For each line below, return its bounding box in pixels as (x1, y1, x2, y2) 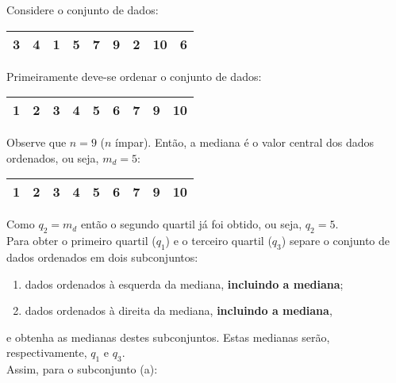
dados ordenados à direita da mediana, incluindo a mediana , (25, 302, 333, 319)
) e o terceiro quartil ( (165, 232, 272, 249)
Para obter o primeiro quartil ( (6, 232, 156, 249)
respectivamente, (6, 344, 87, 361)
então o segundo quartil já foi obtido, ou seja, (80, 216, 302, 232)
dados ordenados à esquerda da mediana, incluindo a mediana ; (25, 275, 344, 292)
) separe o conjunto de (281, 232, 390, 249)
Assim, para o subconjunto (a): (6, 361, 158, 377)
